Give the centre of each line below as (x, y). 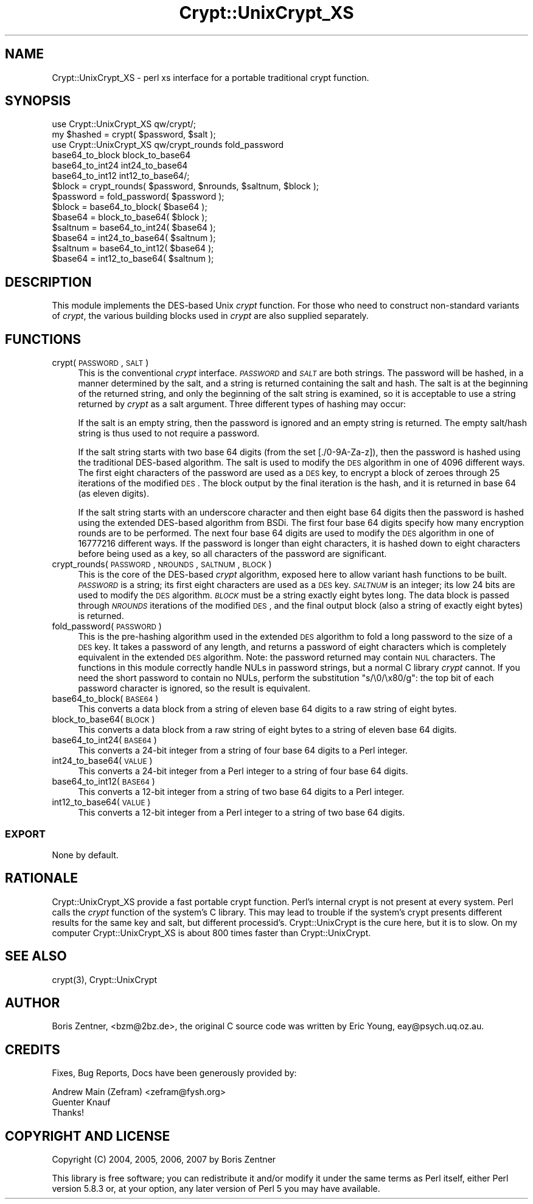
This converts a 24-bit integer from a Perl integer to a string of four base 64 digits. (243, 771)
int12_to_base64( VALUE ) (101, 802)
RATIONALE (42, 878)
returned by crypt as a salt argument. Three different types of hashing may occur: (242, 404)
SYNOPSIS (38, 101)
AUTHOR (33, 1003)
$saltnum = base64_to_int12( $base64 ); (133, 248)
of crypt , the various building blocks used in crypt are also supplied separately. (210, 316)
